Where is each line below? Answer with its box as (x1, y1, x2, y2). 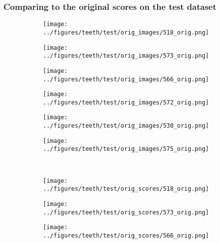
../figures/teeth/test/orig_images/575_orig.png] (43, 145, 209, 153)
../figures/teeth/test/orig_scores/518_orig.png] (43, 185, 209, 193)
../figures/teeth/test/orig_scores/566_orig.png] (43, 232, 209, 239)
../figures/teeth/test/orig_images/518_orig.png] (43, 29, 209, 36)
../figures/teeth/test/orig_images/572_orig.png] (43, 99, 209, 106)
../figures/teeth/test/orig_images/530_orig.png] (43, 122, 209, 130)
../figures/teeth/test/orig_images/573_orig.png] (43, 52, 209, 60)
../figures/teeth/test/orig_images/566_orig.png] (43, 75, 209, 83)
